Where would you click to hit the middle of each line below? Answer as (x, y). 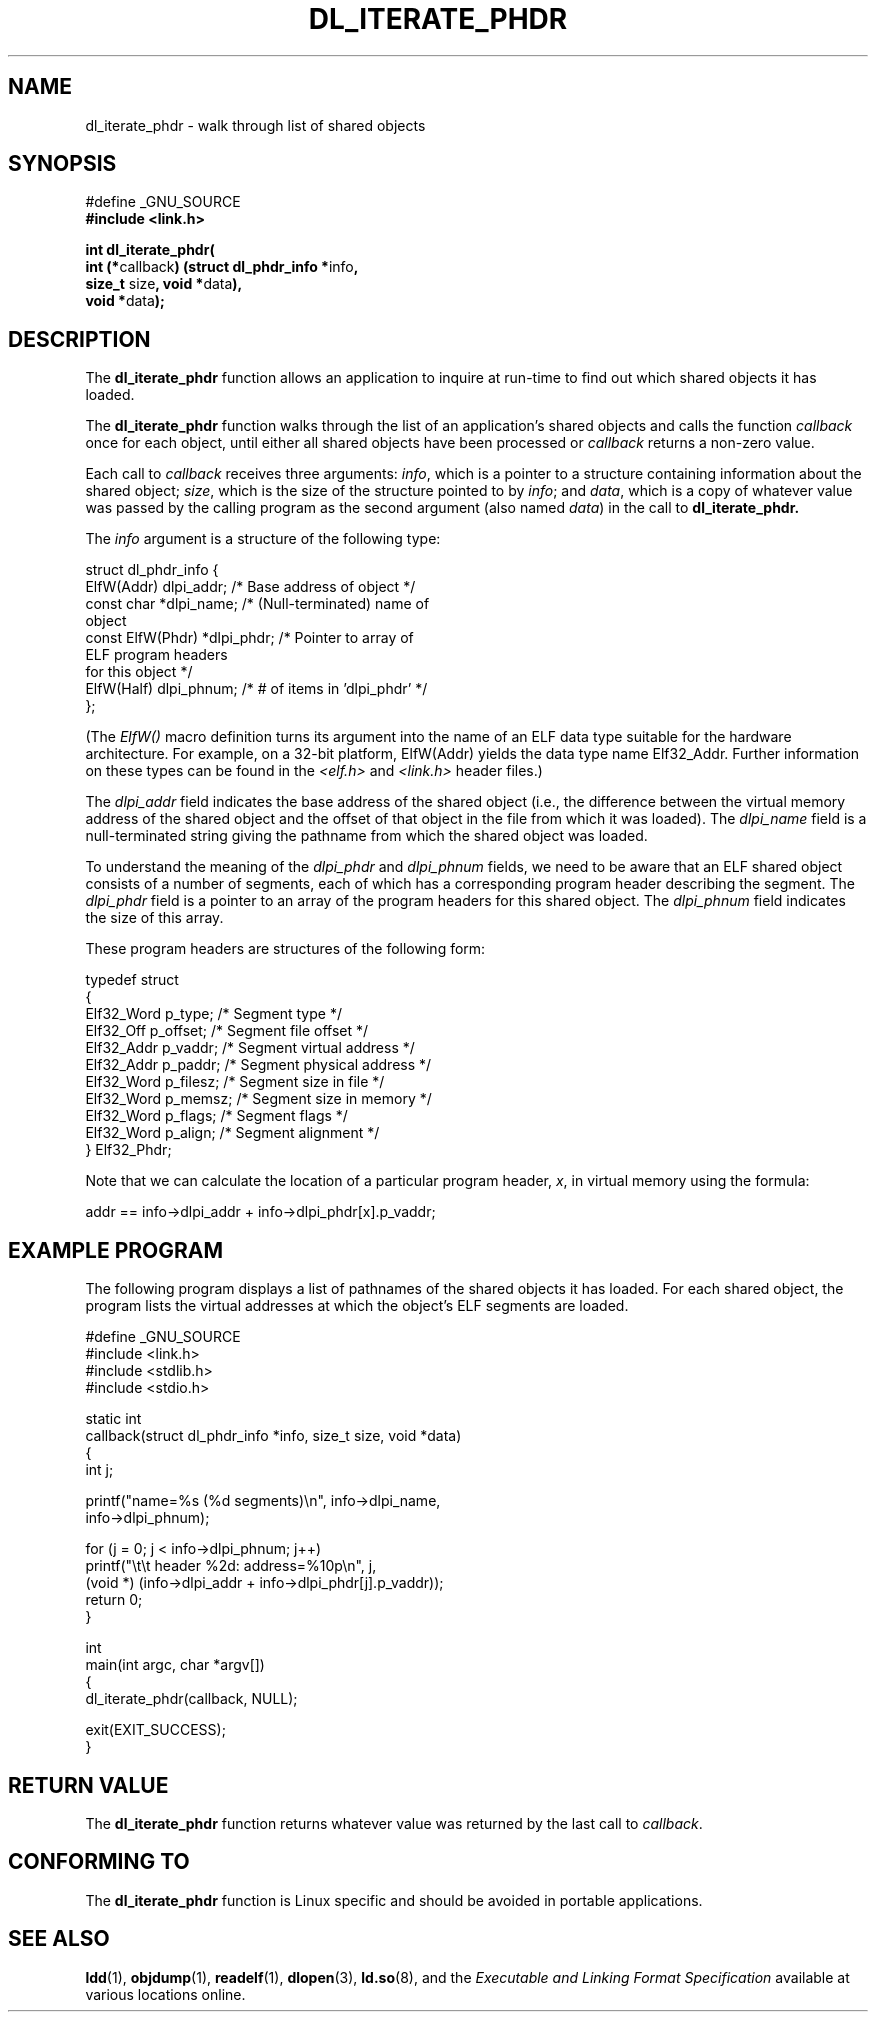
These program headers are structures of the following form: (285, 949)
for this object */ (139, 672)
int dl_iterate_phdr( (150, 250)
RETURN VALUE (88, 1785)
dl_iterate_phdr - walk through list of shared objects (255, 125)
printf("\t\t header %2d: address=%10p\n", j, (231, 1566)
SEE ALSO (59, 1939)
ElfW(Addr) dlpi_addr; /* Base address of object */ (250, 587)
